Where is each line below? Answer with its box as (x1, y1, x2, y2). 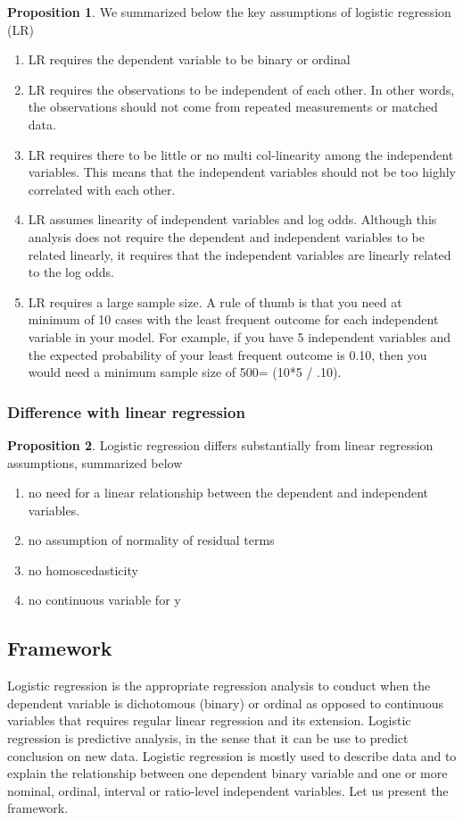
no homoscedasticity (28, 560, 138, 579)
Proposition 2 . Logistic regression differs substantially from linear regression (7, 435, 434, 454)
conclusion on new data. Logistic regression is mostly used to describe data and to (7, 746, 457, 765)
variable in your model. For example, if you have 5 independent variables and (28, 327, 451, 346)
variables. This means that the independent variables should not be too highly (28, 163, 457, 181)
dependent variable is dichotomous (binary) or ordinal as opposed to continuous (7, 693, 444, 712)
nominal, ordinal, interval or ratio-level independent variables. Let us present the (7, 781, 449, 799)
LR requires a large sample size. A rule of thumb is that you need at (28, 292, 402, 311)
